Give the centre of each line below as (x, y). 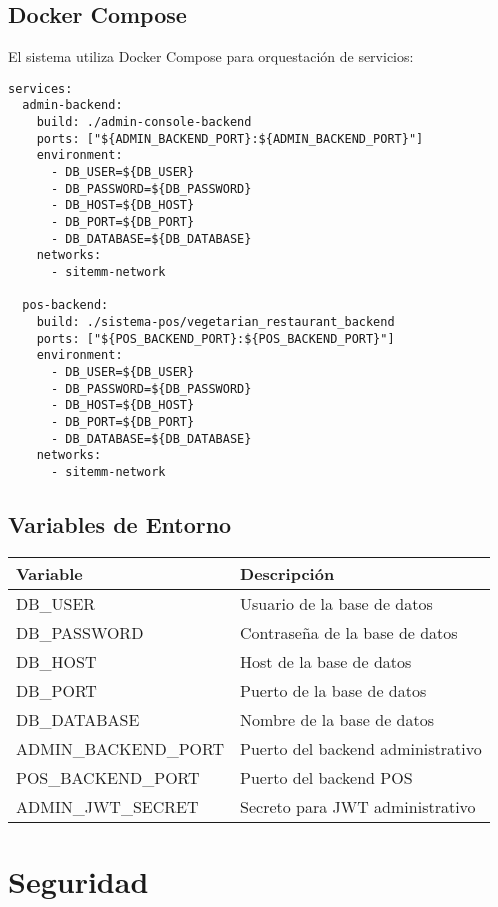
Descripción (287, 573)
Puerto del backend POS (326, 777)
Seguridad (78, 880)
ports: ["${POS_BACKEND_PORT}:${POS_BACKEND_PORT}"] (215, 338)
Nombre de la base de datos (337, 719)
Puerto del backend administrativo (361, 748)
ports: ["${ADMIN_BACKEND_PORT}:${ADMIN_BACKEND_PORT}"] (230, 138)
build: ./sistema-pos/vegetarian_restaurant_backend (215, 321)
